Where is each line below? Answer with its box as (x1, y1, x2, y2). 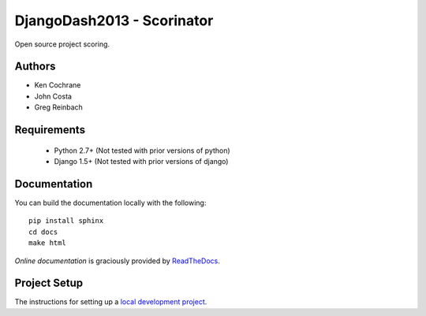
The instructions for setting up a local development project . (14, 297, 207, 307)
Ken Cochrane (34, 80, 81, 90)
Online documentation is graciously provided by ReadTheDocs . (14, 256, 221, 266)
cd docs (28, 227, 58, 236)
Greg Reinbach (34, 102, 83, 112)
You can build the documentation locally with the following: (14, 198, 207, 207)
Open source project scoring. (14, 39, 110, 49)
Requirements (14, 123, 86, 137)
